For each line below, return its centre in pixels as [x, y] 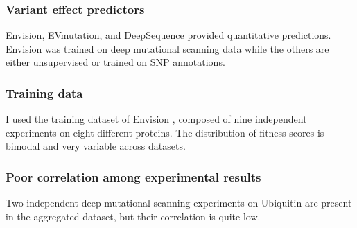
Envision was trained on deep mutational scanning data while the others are [167, 48]
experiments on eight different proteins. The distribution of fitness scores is [165, 132]
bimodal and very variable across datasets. [96, 146]
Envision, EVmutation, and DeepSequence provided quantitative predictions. [168, 35]
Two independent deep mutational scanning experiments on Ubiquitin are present [179, 203]
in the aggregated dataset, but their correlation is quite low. [133, 216]
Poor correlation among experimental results [133, 176]
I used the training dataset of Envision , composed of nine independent [156, 119]
